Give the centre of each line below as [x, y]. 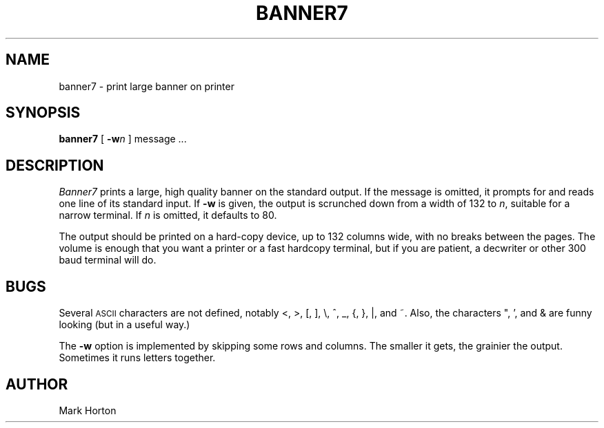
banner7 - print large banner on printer [147, 86]
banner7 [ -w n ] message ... [123, 139]
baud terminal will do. [108, 260]
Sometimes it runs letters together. [137, 358]
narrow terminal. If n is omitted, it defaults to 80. [168, 215]
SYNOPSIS [43, 113]
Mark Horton [88, 410]
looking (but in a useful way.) [124, 325]
